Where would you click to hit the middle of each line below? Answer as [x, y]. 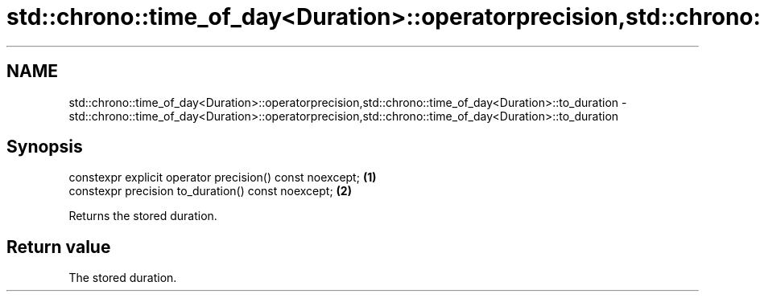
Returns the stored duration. [143, 216]
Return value [59, 247]
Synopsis [45, 147]
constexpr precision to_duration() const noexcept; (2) [210, 191]
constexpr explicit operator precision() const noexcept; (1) [223, 178]
